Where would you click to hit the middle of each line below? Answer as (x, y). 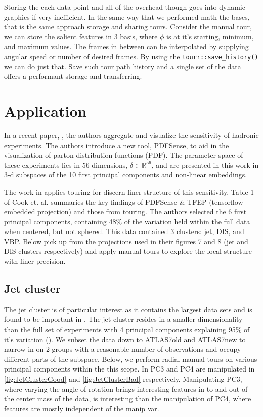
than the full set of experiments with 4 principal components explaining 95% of (127, 329)
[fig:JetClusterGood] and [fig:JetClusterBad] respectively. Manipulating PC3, (123, 379)
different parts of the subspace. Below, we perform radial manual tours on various (131, 359)
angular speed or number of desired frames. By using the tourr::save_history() (131, 56)
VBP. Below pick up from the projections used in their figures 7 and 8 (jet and (126, 241)
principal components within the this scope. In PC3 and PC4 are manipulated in (129, 369)
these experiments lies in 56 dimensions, (66, 165)
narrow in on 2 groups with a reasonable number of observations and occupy (123, 349)
